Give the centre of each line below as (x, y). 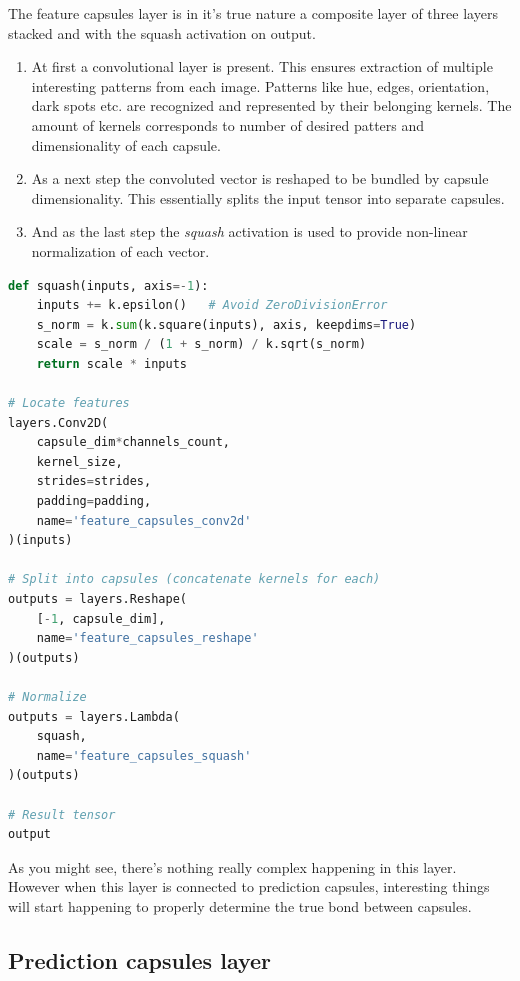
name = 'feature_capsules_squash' (144, 755)
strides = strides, (94, 481)
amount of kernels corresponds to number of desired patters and (228, 124)
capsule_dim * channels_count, (133, 442)
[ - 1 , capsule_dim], (101, 618)
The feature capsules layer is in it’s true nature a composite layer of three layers (253, 13)
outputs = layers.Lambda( (94, 716)
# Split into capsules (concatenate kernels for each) (194, 579)
